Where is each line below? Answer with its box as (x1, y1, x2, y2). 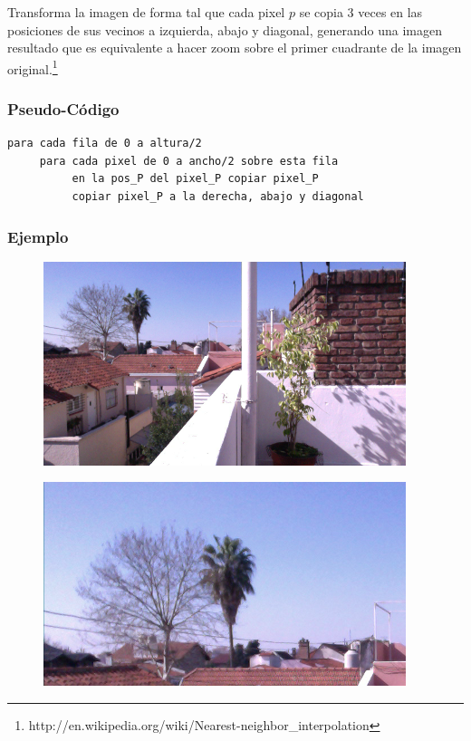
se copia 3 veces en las (299, 3, 423, 21)
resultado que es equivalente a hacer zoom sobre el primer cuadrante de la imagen (7, 38, 462, 57)
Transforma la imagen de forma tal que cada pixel (7, 3, 285, 21)
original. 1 (7, 56, 58, 78)
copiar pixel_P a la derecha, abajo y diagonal (72, 190, 364, 204)
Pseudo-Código (7, 97, 120, 120)
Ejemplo (7, 225, 69, 247)
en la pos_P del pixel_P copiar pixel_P (72, 172, 319, 186)
